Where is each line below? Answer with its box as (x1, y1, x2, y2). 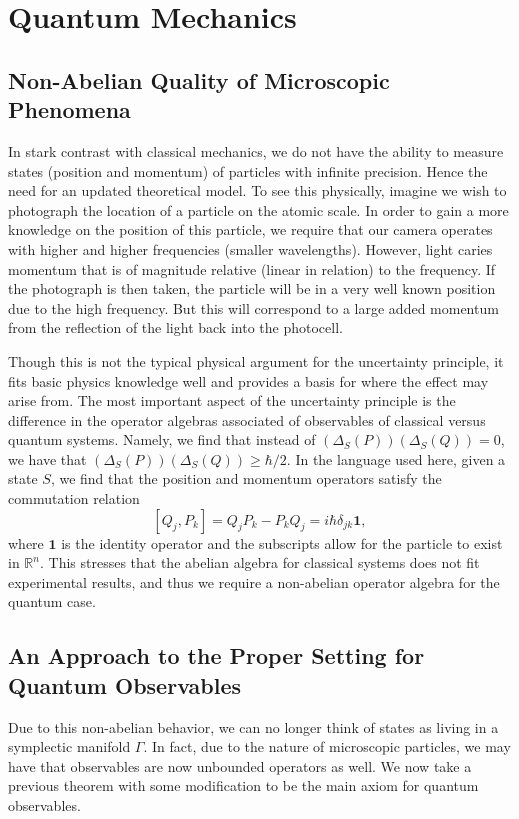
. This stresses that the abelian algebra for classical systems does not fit (39, 552, 480, 573)
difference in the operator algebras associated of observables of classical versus (8, 409, 486, 430)
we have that (8, 448, 87, 469)
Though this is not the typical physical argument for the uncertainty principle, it (8, 350, 504, 371)
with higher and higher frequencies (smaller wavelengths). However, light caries (8, 238, 493, 259)
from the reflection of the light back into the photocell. (8, 317, 343, 338)
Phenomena (8, 94, 131, 125)
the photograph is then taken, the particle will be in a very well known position (8, 278, 496, 299)
